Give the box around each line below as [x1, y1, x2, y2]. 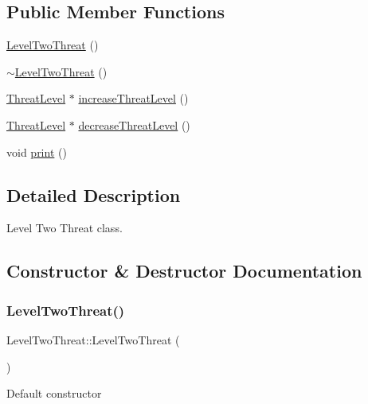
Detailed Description [6, 182, 181, 207]
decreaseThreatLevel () [78, 116, 190, 133]
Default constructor [6, 385, 102, 402]
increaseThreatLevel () [78, 90, 189, 107]
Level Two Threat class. [6, 219, 123, 236]
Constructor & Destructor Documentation [6, 258, 362, 283]
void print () [6, 143, 67, 160]
